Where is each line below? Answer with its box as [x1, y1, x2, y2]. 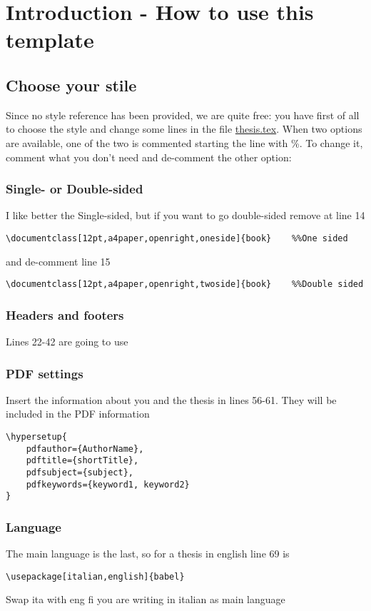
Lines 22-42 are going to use [6, 334, 128, 349]
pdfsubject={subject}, [26, 468, 133, 478]
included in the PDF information [6, 406, 150, 421]
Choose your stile [6, 74, 137, 96]
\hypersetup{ [6, 432, 67, 443]
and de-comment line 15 [6, 253, 111, 268]
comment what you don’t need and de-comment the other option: [6, 149, 292, 164]
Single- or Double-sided [6, 180, 143, 198]
